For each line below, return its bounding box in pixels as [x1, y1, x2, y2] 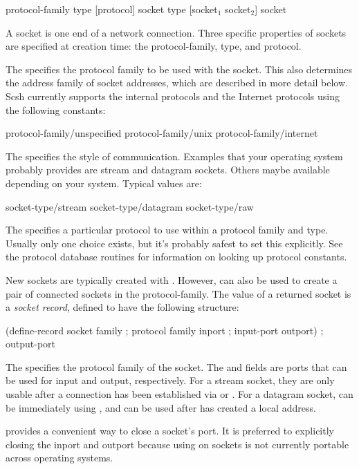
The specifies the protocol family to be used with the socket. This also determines [6, 61, 353, 76]
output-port [6, 336, 56, 351]
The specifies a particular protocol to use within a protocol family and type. [6, 222, 329, 237]
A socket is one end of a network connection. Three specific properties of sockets [6, 25, 347, 39]
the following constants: [6, 102, 106, 117]
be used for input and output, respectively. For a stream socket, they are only [6, 373, 335, 387]
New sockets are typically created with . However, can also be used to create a [6, 272, 338, 287]
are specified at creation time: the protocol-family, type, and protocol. [6, 39, 302, 53]
